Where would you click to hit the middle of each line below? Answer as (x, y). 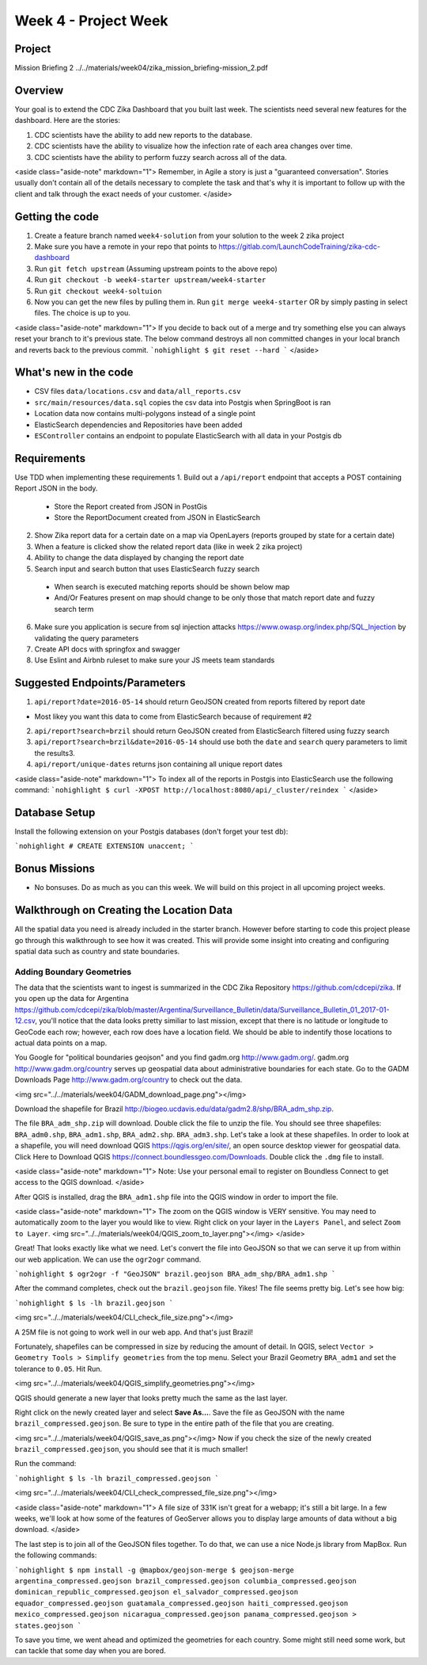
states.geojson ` (48, 1625)
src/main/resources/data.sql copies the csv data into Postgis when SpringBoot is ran (183, 402)
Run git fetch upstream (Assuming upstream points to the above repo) (156, 269)
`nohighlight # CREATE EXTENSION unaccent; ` (104, 846)
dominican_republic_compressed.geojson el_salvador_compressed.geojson (157, 1592)
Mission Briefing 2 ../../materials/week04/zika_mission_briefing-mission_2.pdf (141, 68)
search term (74, 609)
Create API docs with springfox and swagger (108, 649)
